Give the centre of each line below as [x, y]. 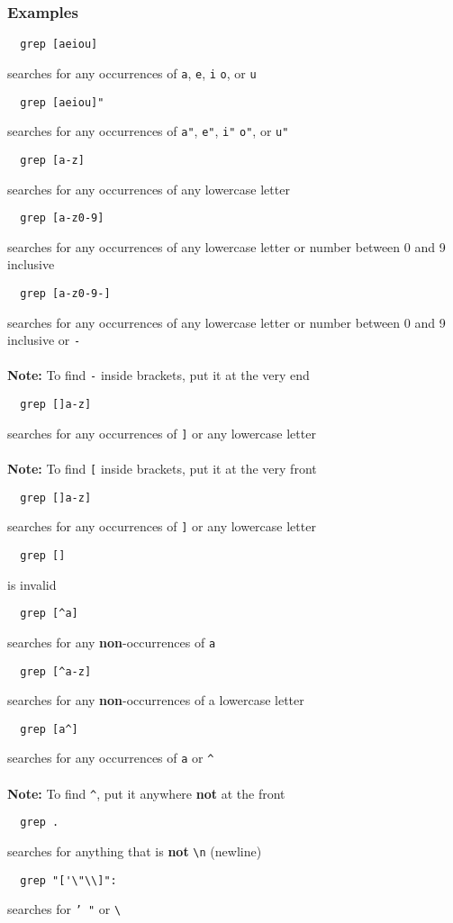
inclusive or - [44, 340]
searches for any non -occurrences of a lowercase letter [156, 700]
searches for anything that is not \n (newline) [135, 851]
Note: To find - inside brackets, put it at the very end [159, 375]
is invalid [32, 584]
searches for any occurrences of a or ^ [111, 758]
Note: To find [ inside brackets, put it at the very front [162, 468]
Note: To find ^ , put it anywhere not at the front [146, 793]
